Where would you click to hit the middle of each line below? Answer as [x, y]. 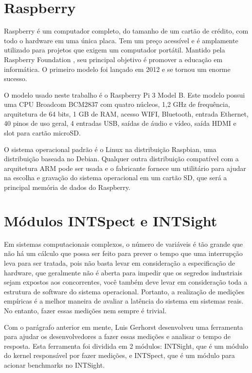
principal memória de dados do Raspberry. [67, 187]
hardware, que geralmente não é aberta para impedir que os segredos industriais [123, 272]
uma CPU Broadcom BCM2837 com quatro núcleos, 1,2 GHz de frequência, [117, 104]
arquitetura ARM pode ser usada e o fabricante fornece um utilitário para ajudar [125, 168]
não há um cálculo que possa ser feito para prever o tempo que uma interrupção [123, 253]
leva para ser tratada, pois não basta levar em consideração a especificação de [119, 263]
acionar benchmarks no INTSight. [54, 365]
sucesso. [16, 78]
